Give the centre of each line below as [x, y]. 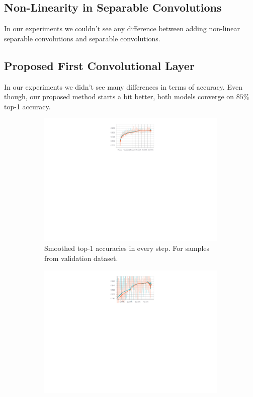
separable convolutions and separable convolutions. [82, 38]
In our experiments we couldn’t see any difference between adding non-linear [122, 28]
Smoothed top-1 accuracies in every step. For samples [127, 248]
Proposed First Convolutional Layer [99, 65]
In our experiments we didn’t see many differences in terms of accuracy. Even [123, 86]
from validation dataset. [81, 258]
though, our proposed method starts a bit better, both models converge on [119, 96]
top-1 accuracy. [27, 106]
